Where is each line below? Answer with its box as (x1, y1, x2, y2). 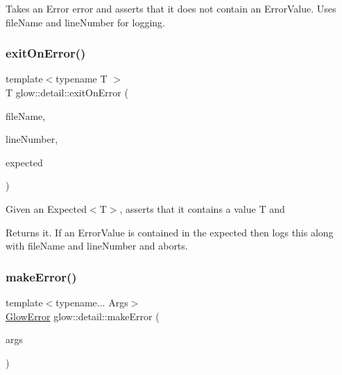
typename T (55, 71, 108, 86)
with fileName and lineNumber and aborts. (6, 238, 188, 253)
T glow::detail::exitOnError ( (6, 85, 128, 99)
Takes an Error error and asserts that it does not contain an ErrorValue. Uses (6, 1, 336, 15)
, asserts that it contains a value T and (119, 201, 285, 216)
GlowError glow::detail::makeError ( (6, 308, 160, 323)
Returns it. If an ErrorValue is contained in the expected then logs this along (6, 225, 334, 239)
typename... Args (55, 295, 128, 309)
